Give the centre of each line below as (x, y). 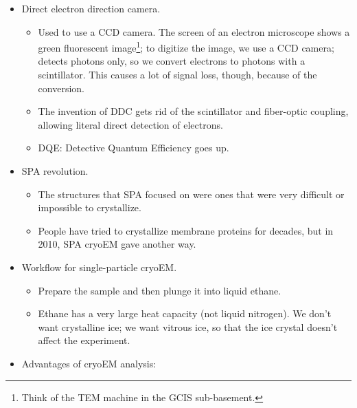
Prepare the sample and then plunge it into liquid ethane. (160, 290)
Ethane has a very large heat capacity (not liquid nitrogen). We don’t (185, 313)
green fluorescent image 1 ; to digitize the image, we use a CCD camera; (186, 46)
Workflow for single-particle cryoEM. (99, 267)
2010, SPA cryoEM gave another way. (117, 244)
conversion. (61, 88)
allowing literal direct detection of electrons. (130, 124)
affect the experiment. (84, 340)
